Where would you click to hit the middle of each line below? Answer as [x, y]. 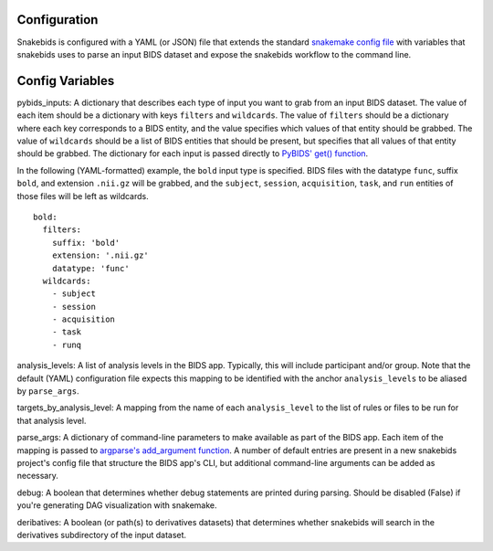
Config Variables [66, 81]
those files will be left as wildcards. [83, 196]
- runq [67, 344]
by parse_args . [48, 391]
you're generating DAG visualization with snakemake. [117, 505]
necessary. [38, 476]
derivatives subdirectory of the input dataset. [102, 535]
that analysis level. [52, 420]
